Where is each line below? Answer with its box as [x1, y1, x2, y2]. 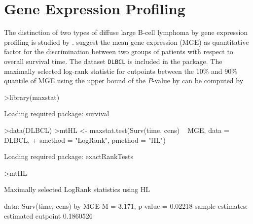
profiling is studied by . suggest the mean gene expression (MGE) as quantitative [4, 36, 249, 47]
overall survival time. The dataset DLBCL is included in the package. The [4, 56, 222, 66]
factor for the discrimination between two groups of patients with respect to [4, 46, 233, 57]
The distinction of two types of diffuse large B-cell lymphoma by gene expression [4, 27, 248, 37]
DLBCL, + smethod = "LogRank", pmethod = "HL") [4, 134, 166, 145]
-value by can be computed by [152, 75, 244, 86]
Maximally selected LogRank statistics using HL [4, 184, 150, 194]
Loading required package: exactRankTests [4, 151, 133, 161]
